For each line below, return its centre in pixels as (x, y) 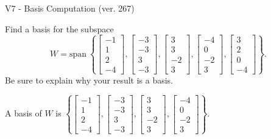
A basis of (23, 113)
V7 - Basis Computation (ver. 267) (70, 8)
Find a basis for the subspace (59, 28)
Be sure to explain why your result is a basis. (89, 80)
